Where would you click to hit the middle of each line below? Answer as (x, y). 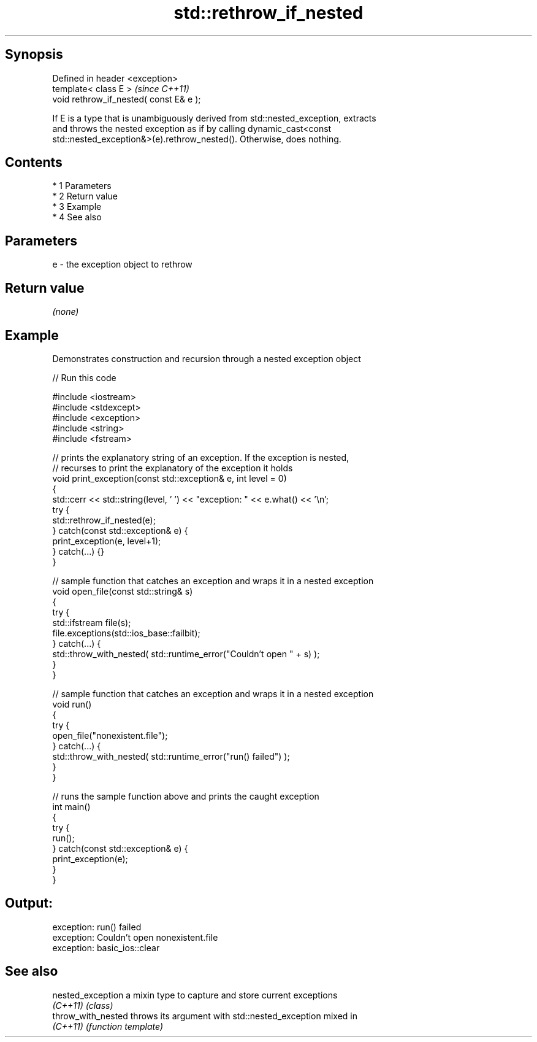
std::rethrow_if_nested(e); (104, 520)
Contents (34, 163)
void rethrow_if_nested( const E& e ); (127, 99)
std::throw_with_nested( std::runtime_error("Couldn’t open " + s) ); (186, 654)
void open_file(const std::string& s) (123, 591)
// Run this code (84, 377)
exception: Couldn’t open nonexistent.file (135, 937)
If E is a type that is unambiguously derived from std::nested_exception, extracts (214, 118)
